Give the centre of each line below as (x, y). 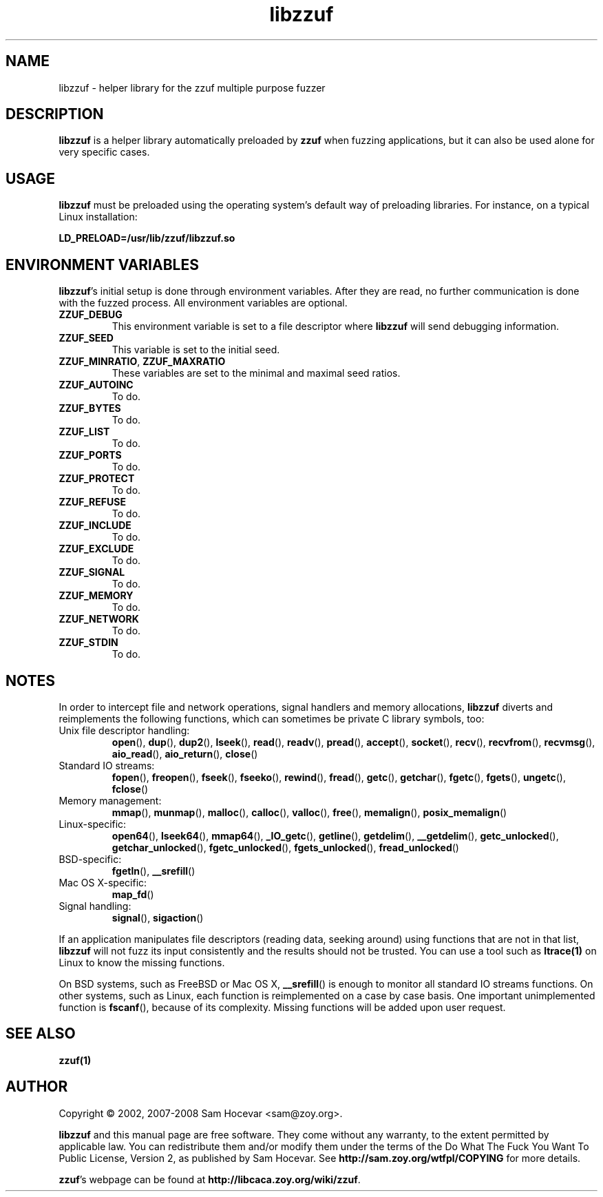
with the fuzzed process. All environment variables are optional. (203, 303)
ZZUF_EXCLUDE (96, 549)
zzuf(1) (75, 1060)
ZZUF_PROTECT (97, 479)
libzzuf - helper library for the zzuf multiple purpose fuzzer (192, 87)
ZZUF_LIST (84, 432)
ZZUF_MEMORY (96, 596)
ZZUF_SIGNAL (92, 572)
